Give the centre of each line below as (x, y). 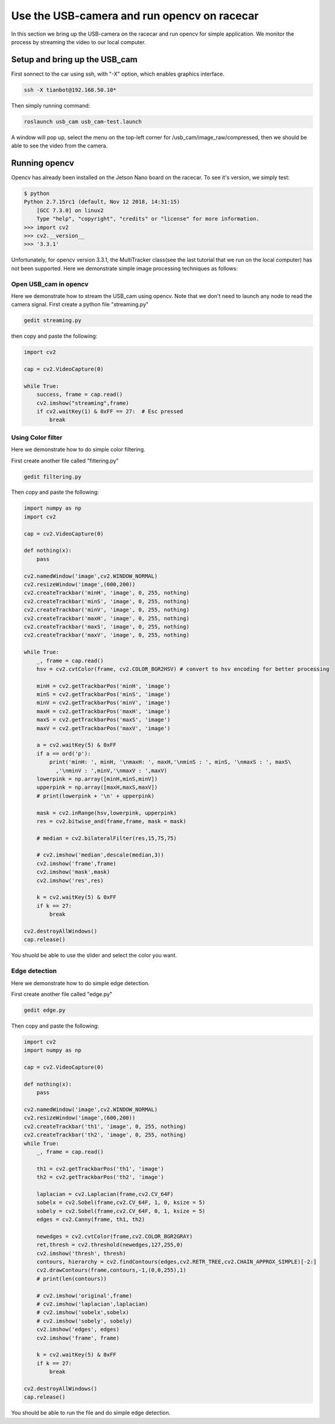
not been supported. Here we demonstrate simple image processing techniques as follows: (124, 268)
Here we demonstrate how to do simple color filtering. (78, 450)
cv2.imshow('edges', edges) (78, 1329)
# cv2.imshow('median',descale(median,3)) (100, 855)
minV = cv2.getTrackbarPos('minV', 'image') (104, 703)
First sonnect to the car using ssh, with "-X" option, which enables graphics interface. (118, 74)
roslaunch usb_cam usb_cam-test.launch (83, 121)
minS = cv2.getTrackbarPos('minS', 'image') (104, 694)
